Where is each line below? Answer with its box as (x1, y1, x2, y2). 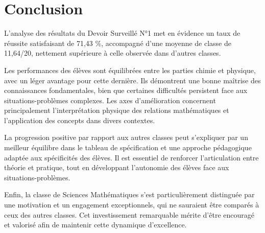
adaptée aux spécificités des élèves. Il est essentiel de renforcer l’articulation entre (4, 152, 259, 162)
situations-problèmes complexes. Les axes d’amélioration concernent (4, 95, 216, 105)
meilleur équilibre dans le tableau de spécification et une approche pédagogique (4, 142, 252, 153)
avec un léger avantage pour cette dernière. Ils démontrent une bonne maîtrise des (4, 75, 261, 85)
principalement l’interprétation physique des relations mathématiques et (4, 105, 229, 115)
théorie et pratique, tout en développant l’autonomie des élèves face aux (4, 162, 229, 173)
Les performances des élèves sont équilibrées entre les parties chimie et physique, (4, 64, 256, 75)
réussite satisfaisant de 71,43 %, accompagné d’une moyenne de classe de (4, 37, 232, 48)
